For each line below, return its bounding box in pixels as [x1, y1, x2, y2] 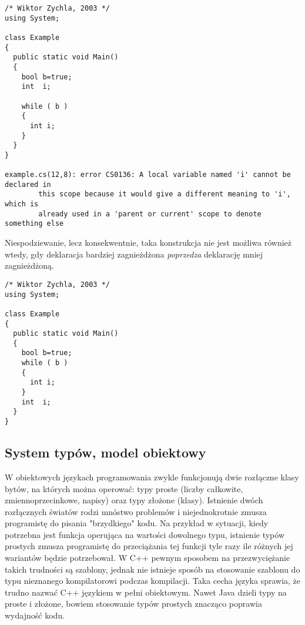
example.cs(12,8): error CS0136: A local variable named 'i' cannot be [5, 171, 291, 179]
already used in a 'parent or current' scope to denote [38, 209, 262, 218]
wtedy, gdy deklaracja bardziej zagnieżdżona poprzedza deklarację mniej [5, 248, 263, 260]
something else [5, 219, 64, 228]
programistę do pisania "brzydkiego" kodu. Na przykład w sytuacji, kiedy [5, 517, 269, 529]
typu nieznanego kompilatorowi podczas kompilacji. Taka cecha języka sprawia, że [5, 574, 301, 587]
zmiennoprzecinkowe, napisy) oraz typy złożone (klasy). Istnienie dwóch [5, 494, 263, 506]
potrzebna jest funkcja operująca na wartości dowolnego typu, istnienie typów [5, 528, 284, 540]
